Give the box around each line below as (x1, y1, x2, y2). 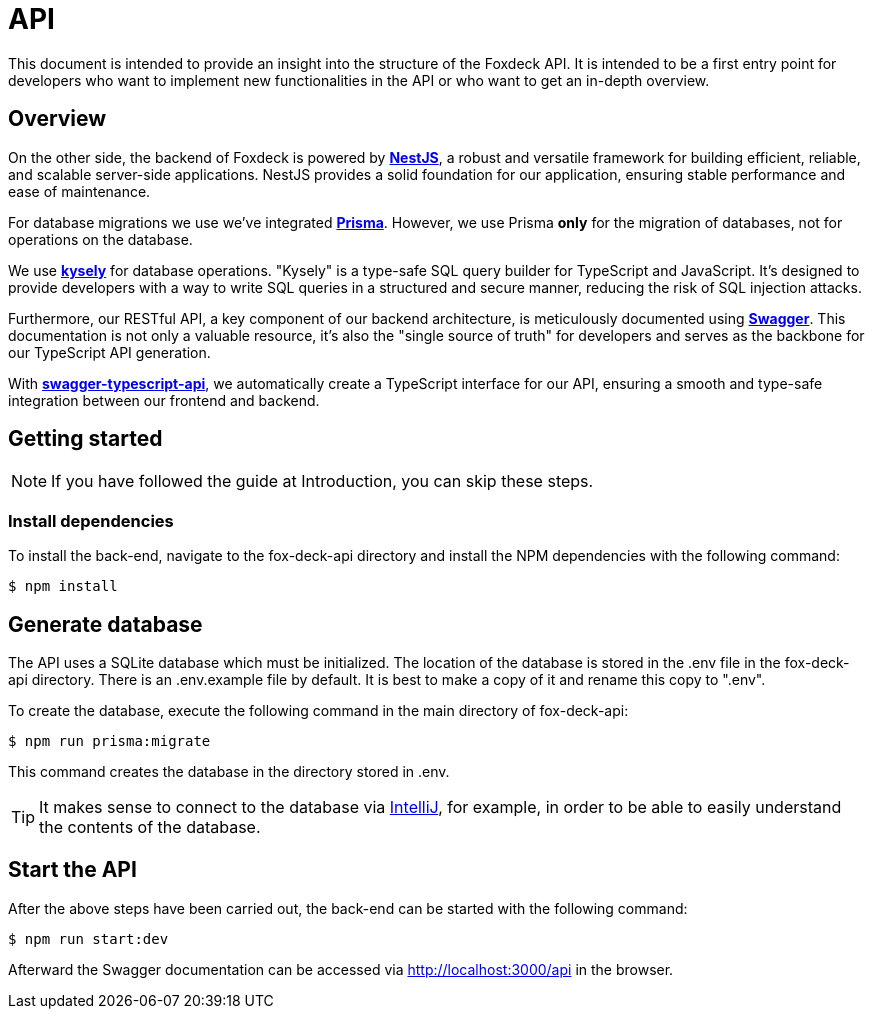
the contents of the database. (39, 817, 261, 838)
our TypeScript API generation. (8, 343, 211, 361)
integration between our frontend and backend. (8, 391, 320, 409)
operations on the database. (8, 230, 193, 248)
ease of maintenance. (8, 182, 151, 200)
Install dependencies (8, 510, 174, 531)
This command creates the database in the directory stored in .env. (8, 763, 450, 781)
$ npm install (8, 578, 118, 595)
